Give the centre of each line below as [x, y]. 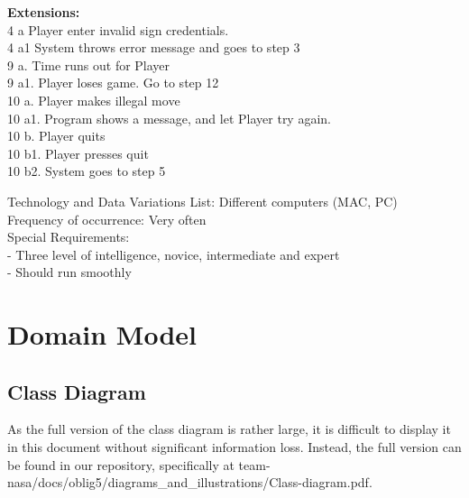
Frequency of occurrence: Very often [107, 219]
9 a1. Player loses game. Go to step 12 [113, 83]
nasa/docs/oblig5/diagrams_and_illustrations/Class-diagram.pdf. [190, 482]
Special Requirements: [69, 237]
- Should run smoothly [69, 272]
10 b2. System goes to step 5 [87, 171]
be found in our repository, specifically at [121, 464]
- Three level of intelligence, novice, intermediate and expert [174, 254]
